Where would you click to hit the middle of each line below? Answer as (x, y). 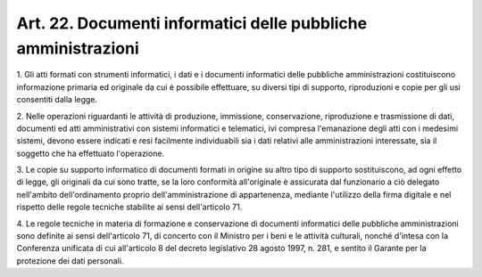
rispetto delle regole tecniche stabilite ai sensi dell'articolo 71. (129, 207)
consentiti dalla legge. (57, 100)
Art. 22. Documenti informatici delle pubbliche (192, 23)
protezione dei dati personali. (70, 261)
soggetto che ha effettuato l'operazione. (91, 153)
